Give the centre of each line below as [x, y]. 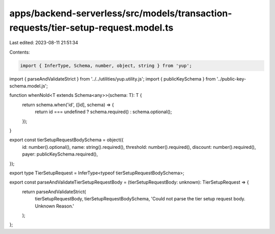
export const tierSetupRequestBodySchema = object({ [66, 140]
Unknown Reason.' [54, 206]
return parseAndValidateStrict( [54, 192]
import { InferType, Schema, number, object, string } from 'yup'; [106, 66]
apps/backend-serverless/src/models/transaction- [121, 13]
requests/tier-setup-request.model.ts [91, 28]
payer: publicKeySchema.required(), [60, 154]
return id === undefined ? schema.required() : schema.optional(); [103, 112]
